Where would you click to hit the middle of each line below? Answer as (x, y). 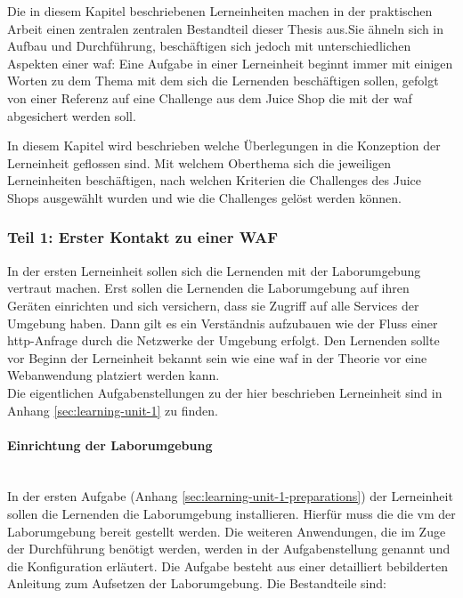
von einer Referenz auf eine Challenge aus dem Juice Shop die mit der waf (210, 97)
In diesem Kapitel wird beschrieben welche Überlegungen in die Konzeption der (224, 145)
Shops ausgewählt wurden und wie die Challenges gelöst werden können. (204, 197)
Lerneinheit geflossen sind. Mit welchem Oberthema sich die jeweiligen (199, 162)
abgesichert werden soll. (72, 115)
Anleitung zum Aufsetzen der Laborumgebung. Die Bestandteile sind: (197, 583)
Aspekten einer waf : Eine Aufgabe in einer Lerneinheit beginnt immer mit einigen (230, 63)
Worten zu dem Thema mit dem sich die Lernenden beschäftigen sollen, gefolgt (223, 81)
